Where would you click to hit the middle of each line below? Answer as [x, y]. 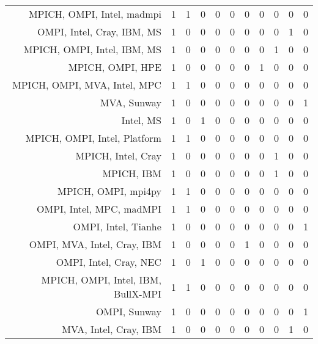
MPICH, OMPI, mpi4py [109, 191]
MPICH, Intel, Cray [118, 156]
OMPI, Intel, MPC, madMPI [99, 209]
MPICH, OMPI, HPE [115, 67]
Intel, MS [141, 120]
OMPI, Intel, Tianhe [117, 226]
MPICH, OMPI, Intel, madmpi [95, 14]
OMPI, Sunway [128, 311]
